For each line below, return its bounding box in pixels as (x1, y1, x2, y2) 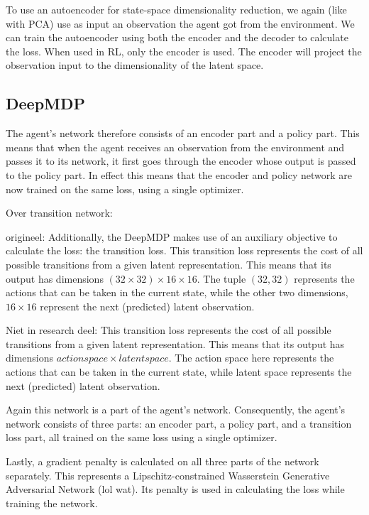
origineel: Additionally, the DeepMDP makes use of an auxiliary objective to (6, 229, 338, 244)
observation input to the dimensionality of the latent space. (6, 58, 264, 72)
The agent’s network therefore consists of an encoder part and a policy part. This (6, 126, 360, 141)
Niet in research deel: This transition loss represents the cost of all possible (6, 322, 331, 337)
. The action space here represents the (168, 350, 334, 365)
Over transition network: (6, 205, 113, 220)
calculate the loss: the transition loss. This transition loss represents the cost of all (6, 243, 363, 258)
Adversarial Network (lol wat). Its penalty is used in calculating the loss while (6, 482, 345, 497)
